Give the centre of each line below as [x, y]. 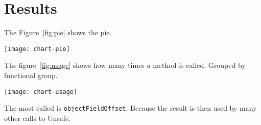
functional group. [31, 75]
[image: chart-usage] [41, 92]
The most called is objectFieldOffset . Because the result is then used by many [130, 108]
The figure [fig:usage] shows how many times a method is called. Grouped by [125, 65]
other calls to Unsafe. [38, 118]
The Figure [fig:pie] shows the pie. [58, 32]
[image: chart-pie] [37, 49]
